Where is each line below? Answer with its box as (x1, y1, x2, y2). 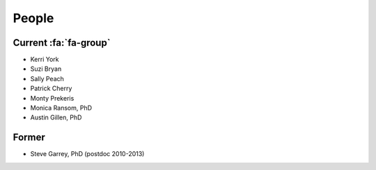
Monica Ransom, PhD (30, 104, 93, 112)
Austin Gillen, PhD (30, 113, 82, 121)
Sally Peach (30, 74, 64, 83)
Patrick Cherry (30, 84, 72, 93)
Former (13, 132, 45, 144)
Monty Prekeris (30, 94, 75, 102)
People (13, 10, 54, 26)
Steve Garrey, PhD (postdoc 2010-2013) (30, 150, 145, 158)
